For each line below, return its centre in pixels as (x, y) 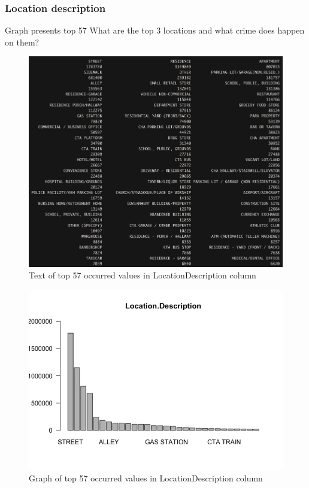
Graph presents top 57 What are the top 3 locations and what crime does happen (155, 30)
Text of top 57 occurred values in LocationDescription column (143, 275)
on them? (22, 42)
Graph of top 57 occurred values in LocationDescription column (146, 478)
